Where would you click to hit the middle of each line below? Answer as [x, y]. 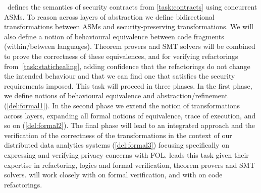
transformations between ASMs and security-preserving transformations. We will [129, 26]
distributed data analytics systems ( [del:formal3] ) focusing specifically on [117, 145]
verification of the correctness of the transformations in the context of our [118, 135]
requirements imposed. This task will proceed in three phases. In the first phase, [128, 85]
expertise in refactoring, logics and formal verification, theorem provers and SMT [129, 165]
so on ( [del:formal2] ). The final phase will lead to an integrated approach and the [129, 125]
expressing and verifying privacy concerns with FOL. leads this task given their [126, 154]
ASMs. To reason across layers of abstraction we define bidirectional [109, 16]
